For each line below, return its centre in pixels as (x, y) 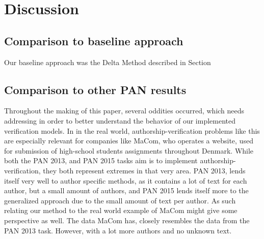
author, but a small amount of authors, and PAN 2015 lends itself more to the (126, 190)
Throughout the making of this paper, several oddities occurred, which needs (124, 111)
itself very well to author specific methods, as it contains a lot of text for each (126, 180)
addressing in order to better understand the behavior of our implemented (120, 120)
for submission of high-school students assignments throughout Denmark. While (129, 150)
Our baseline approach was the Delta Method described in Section (108, 62)
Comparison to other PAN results (95, 89)
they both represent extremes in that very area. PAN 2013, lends (144, 170)
